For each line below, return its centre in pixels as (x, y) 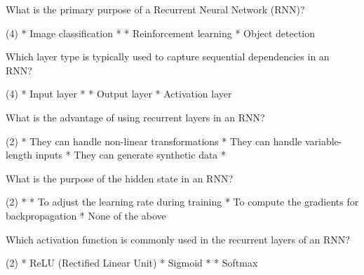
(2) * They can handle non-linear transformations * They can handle (154, 141)
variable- (323, 141)
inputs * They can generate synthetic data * (131, 155)
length (19, 155)
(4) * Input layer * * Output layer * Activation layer (119, 94)
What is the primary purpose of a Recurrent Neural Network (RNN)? (155, 9)
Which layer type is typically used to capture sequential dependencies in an (168, 56)
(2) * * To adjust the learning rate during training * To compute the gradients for (182, 202)
